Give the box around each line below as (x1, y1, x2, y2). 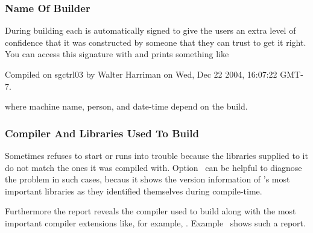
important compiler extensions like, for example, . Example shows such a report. (5, 216, 306, 229)
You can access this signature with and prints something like (5, 48, 229, 60)
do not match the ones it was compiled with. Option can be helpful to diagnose (5, 161, 302, 173)
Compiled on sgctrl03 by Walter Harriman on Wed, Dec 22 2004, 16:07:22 (5, 68, 277, 80)
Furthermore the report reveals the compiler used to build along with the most (5, 205, 296, 217)
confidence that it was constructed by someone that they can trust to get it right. (5, 36, 306, 48)
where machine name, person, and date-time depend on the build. (5, 100, 248, 113)
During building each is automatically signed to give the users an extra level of (5, 24, 296, 37)
